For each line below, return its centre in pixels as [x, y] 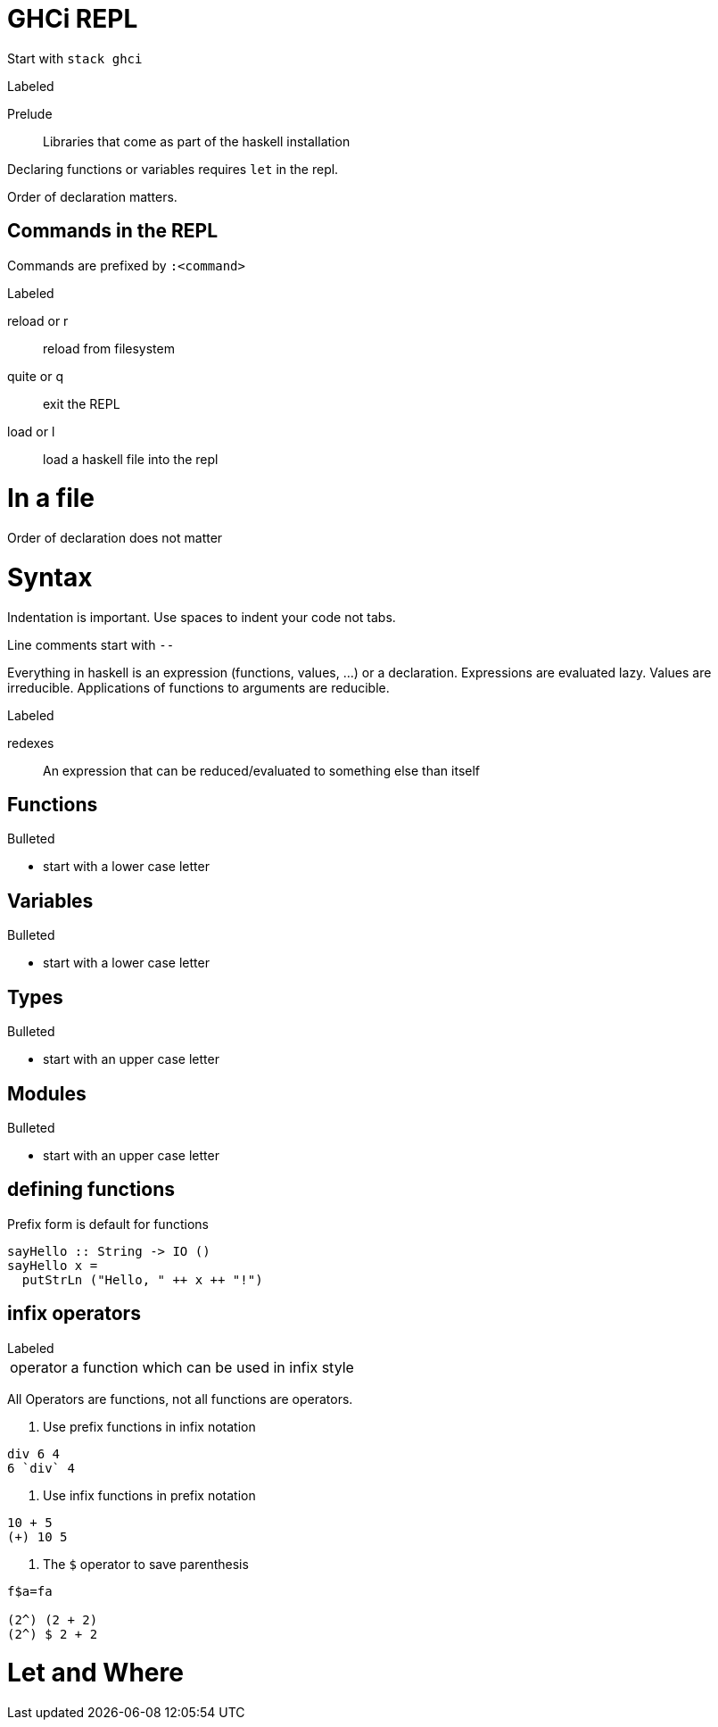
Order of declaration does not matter [115, 538]
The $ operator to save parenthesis [146, 1564]
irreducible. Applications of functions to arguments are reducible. [198, 687]
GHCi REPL [73, 19]
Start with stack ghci [75, 58]
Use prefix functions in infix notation [149, 1426]
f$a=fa [30, 1591]
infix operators [74, 1314]
